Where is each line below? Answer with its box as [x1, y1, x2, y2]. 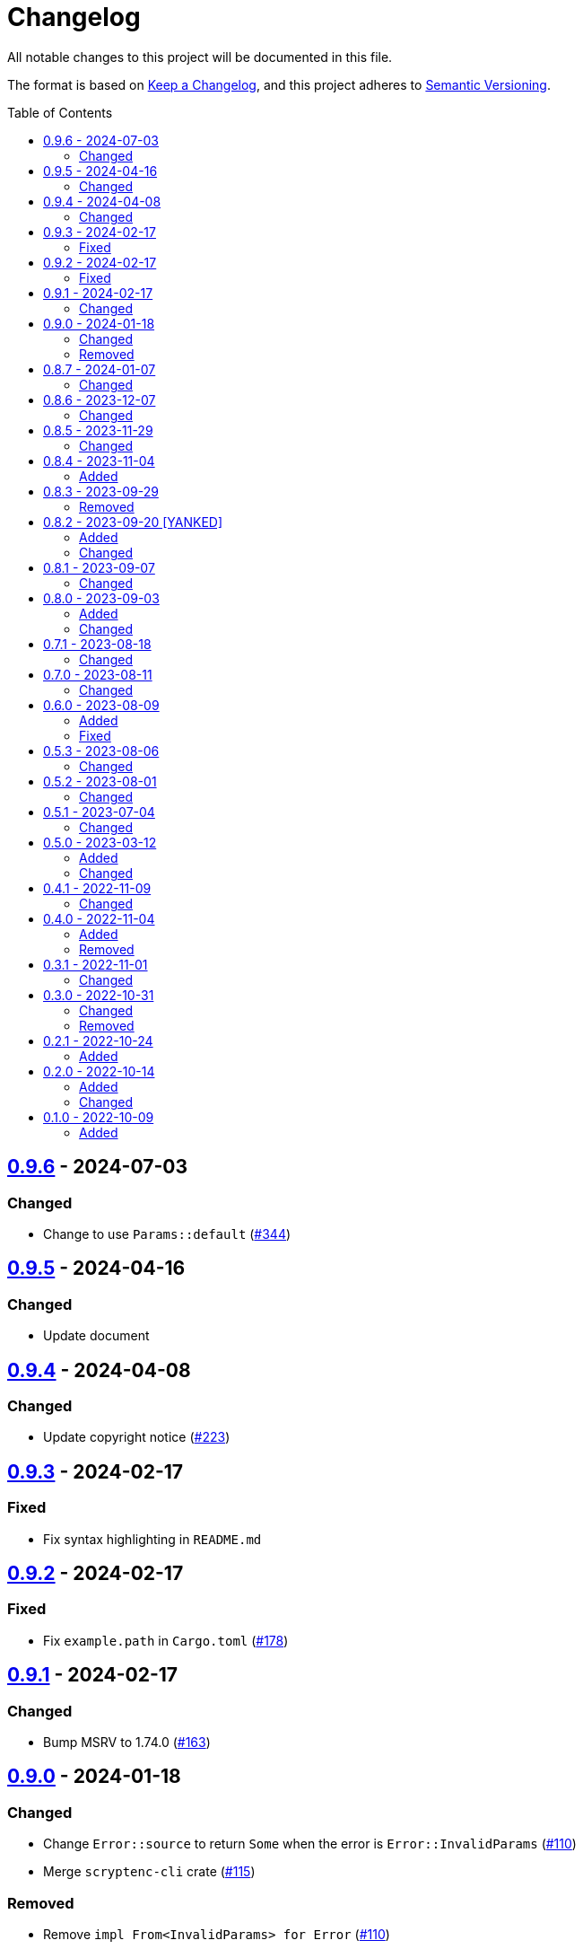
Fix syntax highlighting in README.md [43, 1531, 262, 1547]
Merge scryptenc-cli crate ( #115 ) [43, 1864, 256, 1880]
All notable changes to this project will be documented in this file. [7, 48, 393, 65]
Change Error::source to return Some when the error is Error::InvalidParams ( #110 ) [43, 1836, 577, 1852]
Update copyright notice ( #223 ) [43, 1429, 231, 1445]
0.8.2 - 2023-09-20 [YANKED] [43, 514, 223, 530]
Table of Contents [7, 104, 113, 120]
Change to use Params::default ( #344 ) [43, 1225, 291, 1242]
